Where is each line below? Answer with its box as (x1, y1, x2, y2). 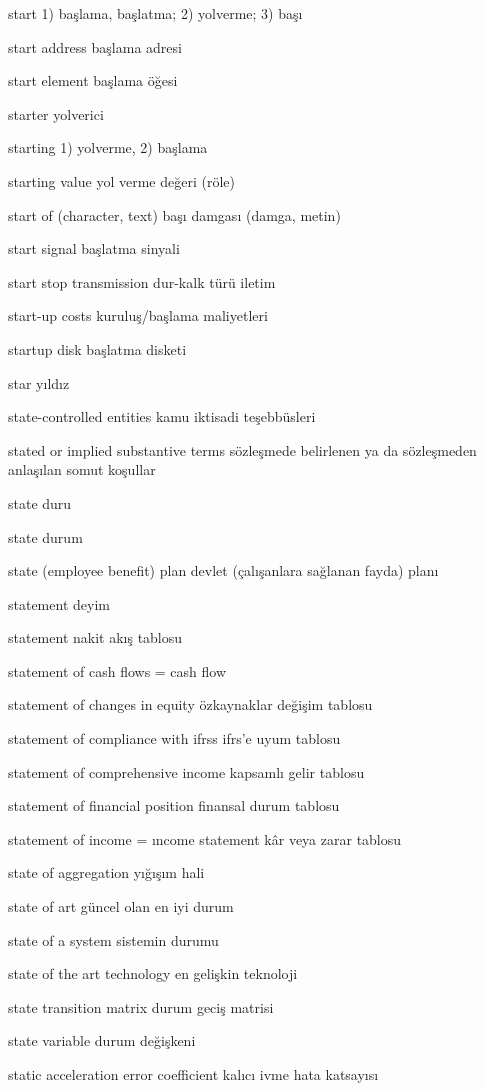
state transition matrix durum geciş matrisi (8, 996, 274, 1017)
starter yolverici (8, 103, 104, 124)
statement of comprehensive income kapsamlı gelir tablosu (8, 761, 365, 782)
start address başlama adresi (8, 36, 182, 57)
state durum (8, 526, 83, 547)
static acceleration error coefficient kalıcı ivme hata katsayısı (8, 1064, 379, 1084)
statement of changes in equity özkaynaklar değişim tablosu (8, 694, 373, 715)
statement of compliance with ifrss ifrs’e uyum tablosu (8, 728, 341, 749)
